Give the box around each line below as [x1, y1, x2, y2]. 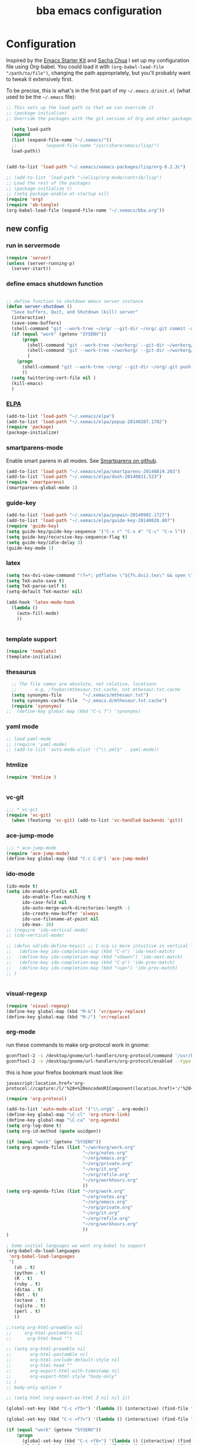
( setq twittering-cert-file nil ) [11, 375, 96, 381]
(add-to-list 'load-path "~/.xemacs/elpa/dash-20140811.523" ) [6, 474, 162, 480]
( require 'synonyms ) [11, 703, 62, 709]
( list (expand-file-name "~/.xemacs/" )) [11, 137, 112, 143]
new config [6, 224, 48, 234]
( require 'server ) [6, 255, 51, 260]
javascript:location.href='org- [6, 1080, 85, 1086]
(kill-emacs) [11, 380, 44, 387]
